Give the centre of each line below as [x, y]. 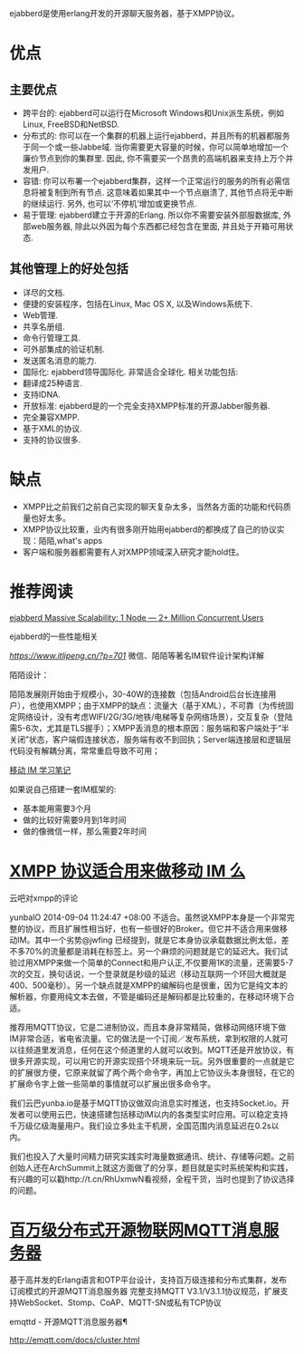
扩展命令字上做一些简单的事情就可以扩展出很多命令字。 [112, 1083]
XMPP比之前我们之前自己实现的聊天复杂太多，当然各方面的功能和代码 [152, 507]
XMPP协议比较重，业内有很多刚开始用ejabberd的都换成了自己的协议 [150, 529]
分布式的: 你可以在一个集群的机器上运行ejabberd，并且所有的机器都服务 [157, 135]
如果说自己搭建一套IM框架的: [63, 789]
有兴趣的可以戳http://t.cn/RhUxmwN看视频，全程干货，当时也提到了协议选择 [152, 1179]
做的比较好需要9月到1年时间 [74, 819]
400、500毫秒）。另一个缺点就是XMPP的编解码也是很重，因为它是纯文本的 [148, 985]
